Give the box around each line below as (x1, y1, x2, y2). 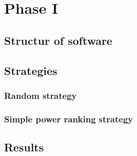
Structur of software (4, 32, 113, 48)
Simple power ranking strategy (4, 112, 133, 125)
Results (4, 139, 44, 155)
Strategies (4, 62, 58, 78)
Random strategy (4, 89, 77, 101)
